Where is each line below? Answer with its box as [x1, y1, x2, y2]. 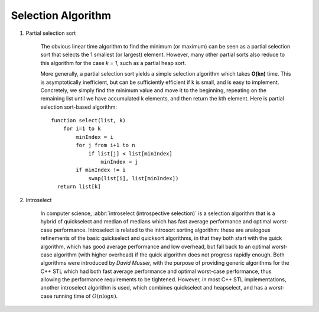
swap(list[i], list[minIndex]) [88, 175, 179, 181]
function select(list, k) [51, 117, 126, 124]
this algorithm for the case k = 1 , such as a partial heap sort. [40, 59, 186, 66]
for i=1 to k [63, 125, 101, 132]
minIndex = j [100, 158, 139, 165]
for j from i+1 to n [76, 142, 135, 149]
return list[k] [57, 183, 101, 190]
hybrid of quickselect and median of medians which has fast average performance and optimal [40, 218, 272, 225]
